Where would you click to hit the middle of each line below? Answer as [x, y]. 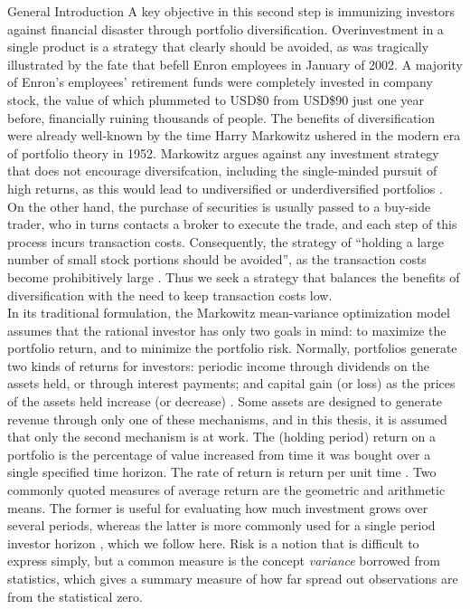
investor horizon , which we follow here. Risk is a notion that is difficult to [213, 542]
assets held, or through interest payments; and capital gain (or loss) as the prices [231, 383]
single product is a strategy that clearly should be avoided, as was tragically [218, 47]
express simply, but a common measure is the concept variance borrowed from [224, 561]
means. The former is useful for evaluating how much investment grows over [218, 507]
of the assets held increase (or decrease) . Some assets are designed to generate [225, 401]
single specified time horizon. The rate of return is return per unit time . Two [222, 472]
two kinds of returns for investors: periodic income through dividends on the [218, 365]
